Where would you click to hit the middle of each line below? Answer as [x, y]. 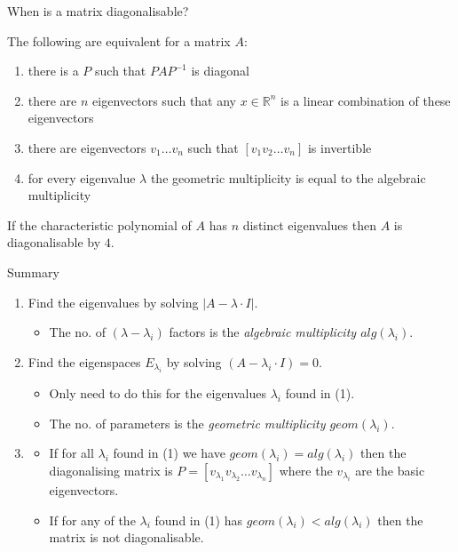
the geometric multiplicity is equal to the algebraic [288, 177]
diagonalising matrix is [111, 470]
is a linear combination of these [366, 100]
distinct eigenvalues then [309, 224]
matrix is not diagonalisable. [126, 537]
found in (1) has [199, 520]
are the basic [390, 470]
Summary [33, 272]
